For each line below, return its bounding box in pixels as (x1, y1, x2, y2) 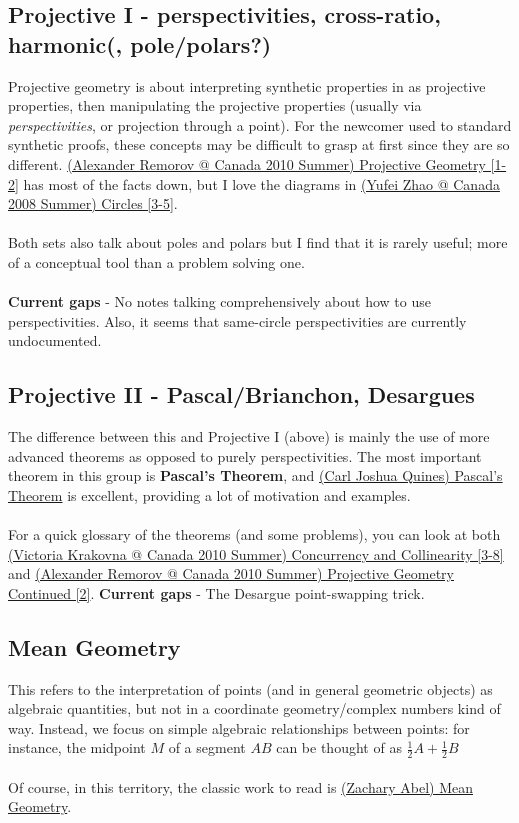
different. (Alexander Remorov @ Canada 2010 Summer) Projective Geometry (8, 153, 486, 174)
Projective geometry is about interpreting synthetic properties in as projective (8, 75, 486, 96)
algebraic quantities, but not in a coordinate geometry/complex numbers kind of (8, 698, 501, 719)
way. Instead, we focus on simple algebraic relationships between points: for (8, 717, 470, 738)
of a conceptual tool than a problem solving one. (8, 251, 305, 272)
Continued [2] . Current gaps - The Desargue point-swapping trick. (8, 582, 425, 603)
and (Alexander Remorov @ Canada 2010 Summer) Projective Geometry (8, 563, 454, 584)
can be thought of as (276, 737, 402, 758)
